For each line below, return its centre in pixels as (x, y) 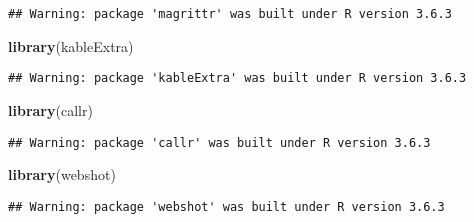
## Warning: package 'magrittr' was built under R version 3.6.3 (230, 14)
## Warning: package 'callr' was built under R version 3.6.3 (219, 142)
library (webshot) (62, 174)
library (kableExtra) (71, 45)
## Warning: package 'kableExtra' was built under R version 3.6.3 (237, 78)
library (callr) (50, 109)
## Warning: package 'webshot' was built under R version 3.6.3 (226, 206)
